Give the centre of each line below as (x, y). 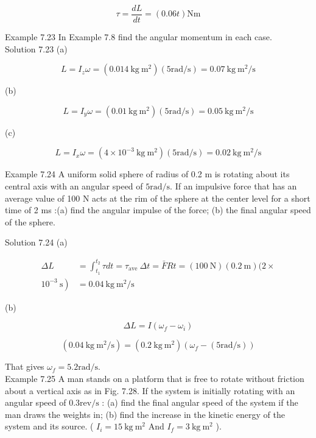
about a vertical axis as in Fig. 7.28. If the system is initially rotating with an (150, 390)
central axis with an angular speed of (74, 186)
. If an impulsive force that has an (233, 186)
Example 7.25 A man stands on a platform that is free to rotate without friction (155, 378)
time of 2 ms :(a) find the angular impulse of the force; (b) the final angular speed (158, 210)
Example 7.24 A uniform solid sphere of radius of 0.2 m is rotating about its (147, 174)
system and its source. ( (49, 426)
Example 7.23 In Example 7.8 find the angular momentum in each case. (139, 37)
